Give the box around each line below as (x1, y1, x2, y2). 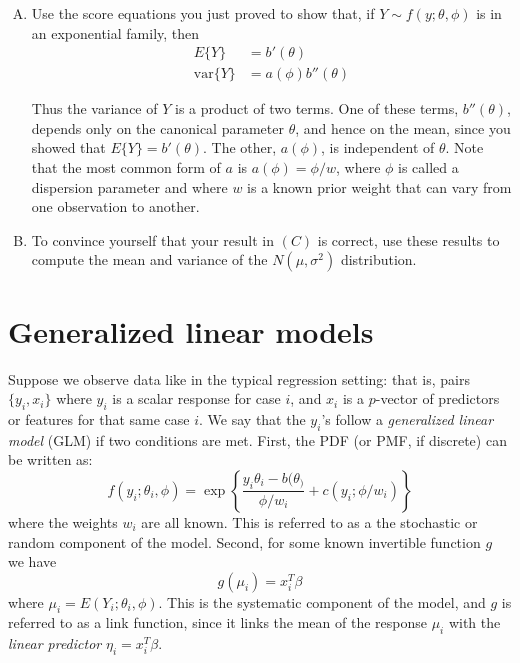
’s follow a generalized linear (321, 408, 494, 429)
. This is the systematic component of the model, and (158, 591, 486, 612)
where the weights (8, 511, 118, 532)
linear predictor (8, 633, 102, 654)
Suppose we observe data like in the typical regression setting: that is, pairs (8, 368, 470, 389)
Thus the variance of (31, 98, 158, 119)
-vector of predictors (375, 388, 500, 409)
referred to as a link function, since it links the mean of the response (8, 612, 427, 633)
